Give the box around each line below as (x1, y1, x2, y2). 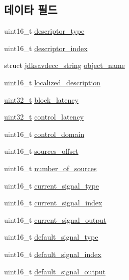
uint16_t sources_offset (4, 146, 79, 156)
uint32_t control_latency (4, 111, 84, 122)
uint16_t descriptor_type (4, 26, 85, 36)
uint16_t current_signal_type (4, 180, 99, 191)
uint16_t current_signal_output (4, 214, 107, 225)
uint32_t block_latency (4, 94, 79, 105)
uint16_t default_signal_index (4, 248, 101, 259)
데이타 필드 (4, 2, 58, 17)
